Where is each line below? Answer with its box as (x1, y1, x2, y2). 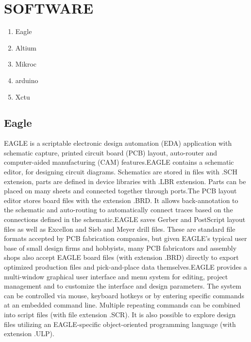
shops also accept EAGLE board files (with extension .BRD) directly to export (4, 252, 239, 262)
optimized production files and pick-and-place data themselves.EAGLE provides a (4, 262, 247, 272)
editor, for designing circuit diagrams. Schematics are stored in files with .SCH (4, 167, 237, 177)
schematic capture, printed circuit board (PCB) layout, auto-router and (4, 147, 218, 157)
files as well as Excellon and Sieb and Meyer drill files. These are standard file (4, 223, 235, 234)
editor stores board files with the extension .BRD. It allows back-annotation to (4, 195, 238, 205)
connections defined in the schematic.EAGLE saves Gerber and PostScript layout (4, 214, 246, 224)
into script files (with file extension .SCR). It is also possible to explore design (4, 309, 236, 319)
